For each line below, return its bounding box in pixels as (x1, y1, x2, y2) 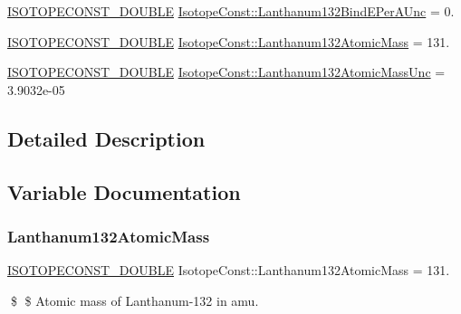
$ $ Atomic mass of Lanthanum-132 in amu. (10, 290, 259, 309)
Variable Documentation (7, 177, 241, 205)
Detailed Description (7, 124, 206, 152)
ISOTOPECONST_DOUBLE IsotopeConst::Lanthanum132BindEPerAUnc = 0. (7, 2, 455, 20)
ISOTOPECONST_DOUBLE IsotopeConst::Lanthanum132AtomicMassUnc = (7, 62, 446, 81)
